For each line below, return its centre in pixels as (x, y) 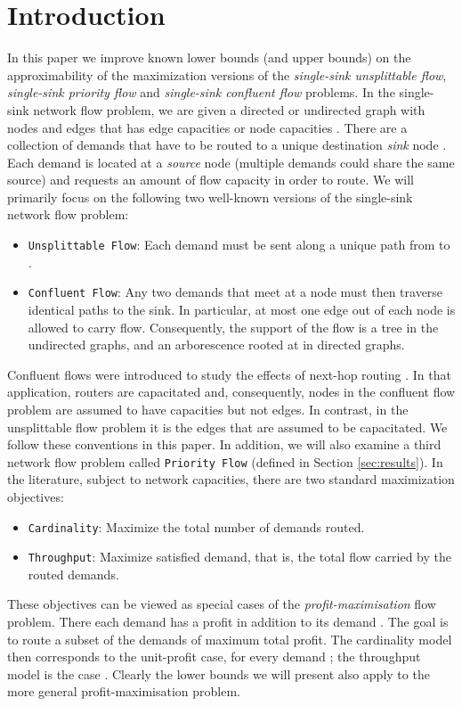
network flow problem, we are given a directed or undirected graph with (229, 109)
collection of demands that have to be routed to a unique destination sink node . (227, 145)
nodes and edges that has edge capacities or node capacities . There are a (207, 127)
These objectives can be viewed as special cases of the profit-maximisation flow (222, 604)
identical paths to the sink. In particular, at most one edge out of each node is (242, 309)
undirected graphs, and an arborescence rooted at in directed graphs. (216, 345)
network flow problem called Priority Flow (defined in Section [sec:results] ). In (225, 461)
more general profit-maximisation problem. (124, 691)
